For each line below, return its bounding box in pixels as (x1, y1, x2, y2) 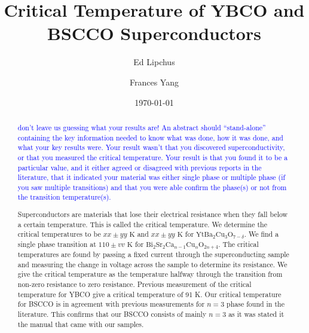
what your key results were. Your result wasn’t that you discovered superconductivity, (17, 142, 285, 152)
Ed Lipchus (133, 56, 175, 68)
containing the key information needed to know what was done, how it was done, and (17, 132, 283, 142)
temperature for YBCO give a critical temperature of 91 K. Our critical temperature (17, 289, 282, 299)
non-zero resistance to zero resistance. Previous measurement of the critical (17, 279, 252, 289)
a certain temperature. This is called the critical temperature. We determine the (17, 219, 267, 229)
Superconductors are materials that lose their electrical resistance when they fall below (17, 209, 288, 219)
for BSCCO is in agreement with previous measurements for (17, 299, 205, 309)
